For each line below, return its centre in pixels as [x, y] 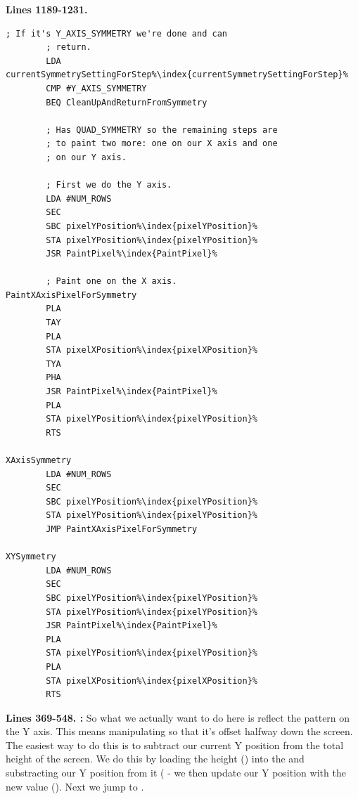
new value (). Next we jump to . [75, 786]
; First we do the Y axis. [109, 185]
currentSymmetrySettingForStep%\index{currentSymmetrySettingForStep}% [177, 75]
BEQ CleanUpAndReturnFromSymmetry [127, 102]
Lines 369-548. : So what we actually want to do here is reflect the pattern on [178, 717]
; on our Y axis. [86, 157]
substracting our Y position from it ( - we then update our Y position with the [176, 773]
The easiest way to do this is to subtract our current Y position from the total [175, 745]
